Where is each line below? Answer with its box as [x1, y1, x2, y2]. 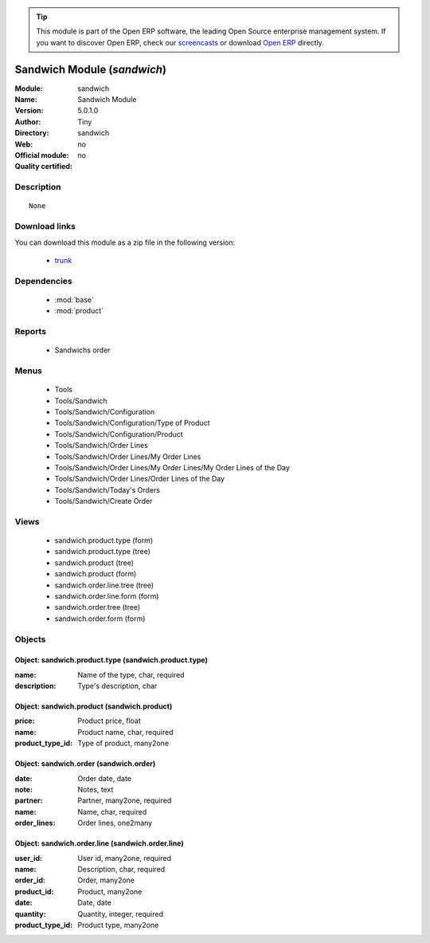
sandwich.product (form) [54, 569, 137, 579]
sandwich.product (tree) [54, 558, 135, 568]
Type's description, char [77, 682, 158, 691]
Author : [14, 116, 41, 127]
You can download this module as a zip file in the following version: [14, 238, 236, 247]
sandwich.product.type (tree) [54, 547, 151, 556]
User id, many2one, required [77, 853, 171, 862]
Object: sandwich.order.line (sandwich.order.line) [14, 839, 184, 848]
